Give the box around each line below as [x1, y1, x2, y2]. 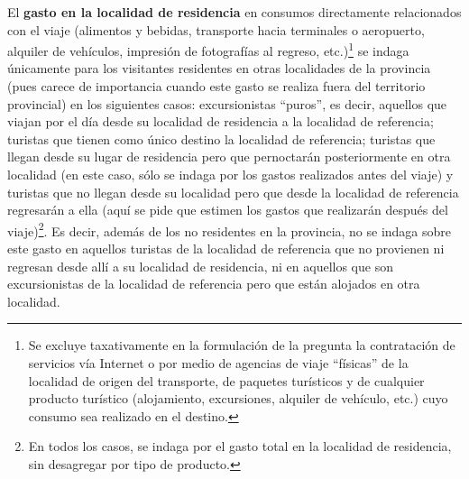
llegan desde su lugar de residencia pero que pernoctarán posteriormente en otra [7, 147, 451, 166]
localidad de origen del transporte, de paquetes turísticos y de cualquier [28, 371, 425, 390]
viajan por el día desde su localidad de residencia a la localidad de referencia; [7, 112, 434, 131]
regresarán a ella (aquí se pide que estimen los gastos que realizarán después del [7, 200, 448, 219]
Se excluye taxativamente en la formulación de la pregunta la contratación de [28, 336, 455, 355]
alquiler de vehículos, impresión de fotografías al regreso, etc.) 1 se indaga [7, 39, 409, 60]
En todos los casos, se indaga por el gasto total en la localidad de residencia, [28, 437, 452, 456]
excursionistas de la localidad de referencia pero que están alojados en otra [7, 274, 420, 293]
